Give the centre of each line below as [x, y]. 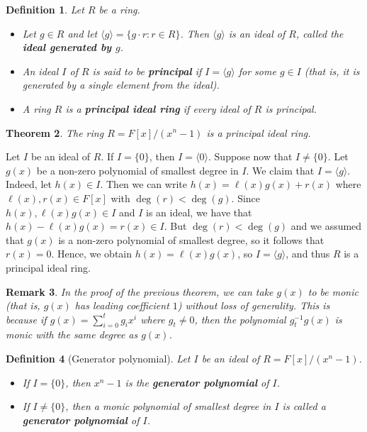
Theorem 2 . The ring [55, 132]
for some [257, 71]
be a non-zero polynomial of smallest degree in [137, 170]
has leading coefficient [122, 305]
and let [83, 33]
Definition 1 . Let [45, 9]
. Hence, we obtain [92, 254]
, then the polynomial [240, 319]
